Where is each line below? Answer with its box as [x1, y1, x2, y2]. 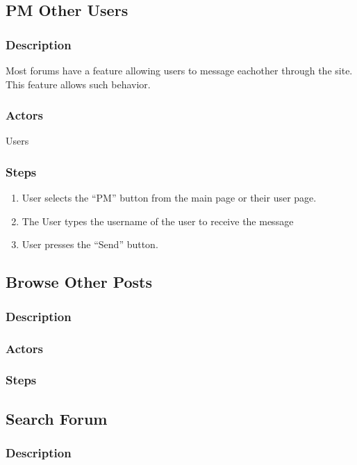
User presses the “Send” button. [22, 237, 158, 252]
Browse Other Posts [6, 271, 153, 293]
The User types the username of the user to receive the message [22, 213, 294, 228]
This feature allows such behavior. [6, 76, 151, 91]
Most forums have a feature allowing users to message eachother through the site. [6, 63, 353, 77]
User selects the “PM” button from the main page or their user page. [22, 190, 317, 205]
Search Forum [6, 407, 108, 429]
